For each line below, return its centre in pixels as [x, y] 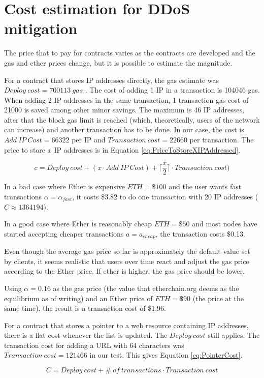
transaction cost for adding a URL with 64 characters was [94, 345]
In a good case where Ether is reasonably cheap [78, 224]
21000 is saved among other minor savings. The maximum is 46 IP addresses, [124, 110]
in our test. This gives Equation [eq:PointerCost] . [166, 355]
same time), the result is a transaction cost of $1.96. [85, 308]
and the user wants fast [205, 186]
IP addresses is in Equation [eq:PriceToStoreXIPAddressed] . [147, 149]
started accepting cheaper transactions [64, 233]
